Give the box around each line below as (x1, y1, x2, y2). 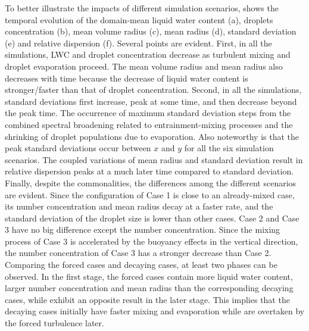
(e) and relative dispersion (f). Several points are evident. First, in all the (5, 36, 272, 49)
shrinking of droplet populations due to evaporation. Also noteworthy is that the (5, 130, 299, 142)
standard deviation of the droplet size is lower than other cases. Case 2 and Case (5, 211, 299, 224)
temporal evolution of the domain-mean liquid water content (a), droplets (5, 13, 273, 26)
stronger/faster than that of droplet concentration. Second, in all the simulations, (5, 83, 302, 96)
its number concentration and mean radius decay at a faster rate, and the (5, 200, 273, 213)
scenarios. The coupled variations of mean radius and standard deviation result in (5, 153, 303, 165)
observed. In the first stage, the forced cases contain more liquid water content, (5, 270, 293, 282)
